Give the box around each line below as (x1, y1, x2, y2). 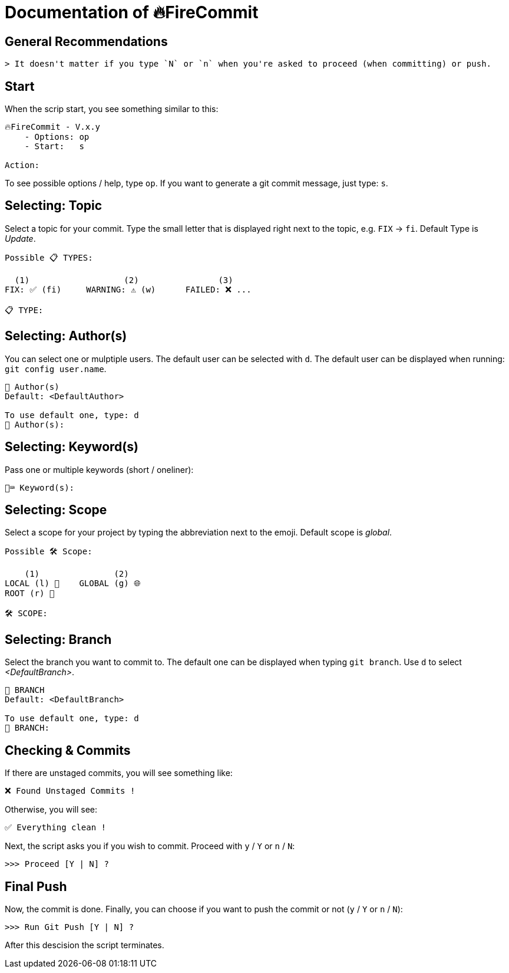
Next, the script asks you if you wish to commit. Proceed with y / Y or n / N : (5, 841, 295, 852)
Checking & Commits (5, 742, 131, 758)
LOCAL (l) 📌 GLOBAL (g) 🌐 (5, 578, 141, 589)
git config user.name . (5, 363, 107, 374)
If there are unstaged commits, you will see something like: (5, 768, 233, 778)
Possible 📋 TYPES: (5, 252, 93, 262)
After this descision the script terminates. (5, 939, 164, 950)
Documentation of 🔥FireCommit (5, 2, 259, 22)
